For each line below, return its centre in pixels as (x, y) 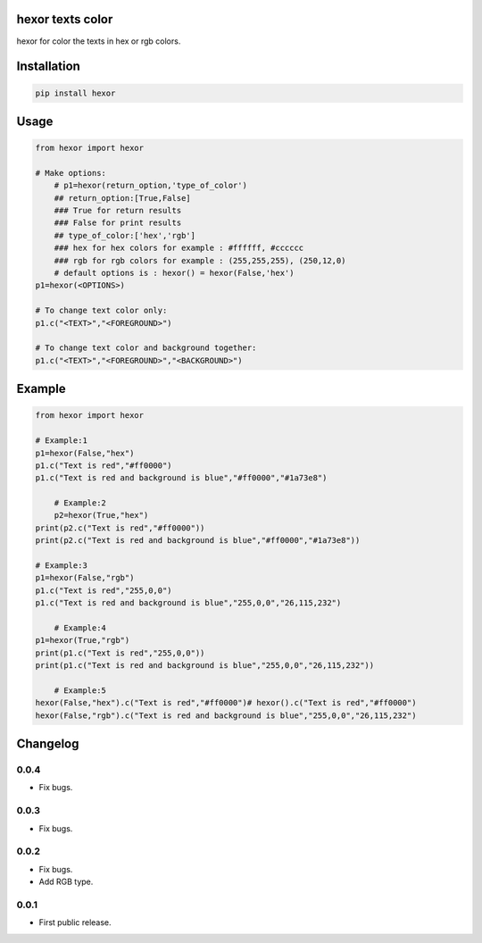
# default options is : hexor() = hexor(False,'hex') (174, 273)
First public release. (75, 922)
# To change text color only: (101, 311)
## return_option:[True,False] (122, 198)
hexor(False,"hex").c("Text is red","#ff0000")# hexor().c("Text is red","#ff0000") (226, 703)
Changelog (48, 744)
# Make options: (71, 173)
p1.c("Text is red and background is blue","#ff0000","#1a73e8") (181, 478)
